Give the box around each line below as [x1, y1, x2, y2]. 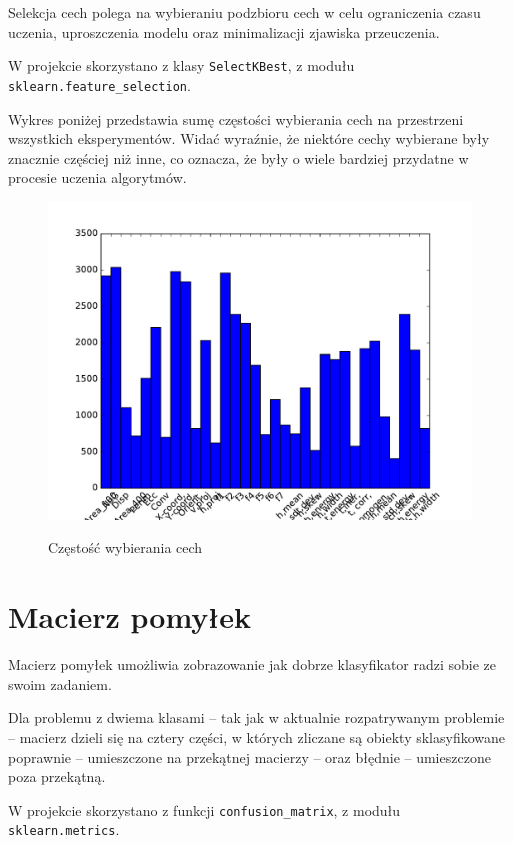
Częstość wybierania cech [48, 537, 203, 558]
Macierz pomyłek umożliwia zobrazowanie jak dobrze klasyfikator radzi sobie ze [8, 654, 497, 675]
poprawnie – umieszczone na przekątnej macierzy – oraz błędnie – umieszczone [8, 746, 491, 767]
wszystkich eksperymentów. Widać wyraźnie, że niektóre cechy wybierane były [8, 128, 490, 149]
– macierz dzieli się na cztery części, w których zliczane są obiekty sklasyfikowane [8, 726, 505, 747]
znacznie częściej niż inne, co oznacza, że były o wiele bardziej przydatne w [8, 147, 469, 168]
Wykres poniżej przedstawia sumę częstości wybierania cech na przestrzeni [8, 108, 464, 129]
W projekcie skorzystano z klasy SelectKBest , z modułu [8, 55, 355, 76]
